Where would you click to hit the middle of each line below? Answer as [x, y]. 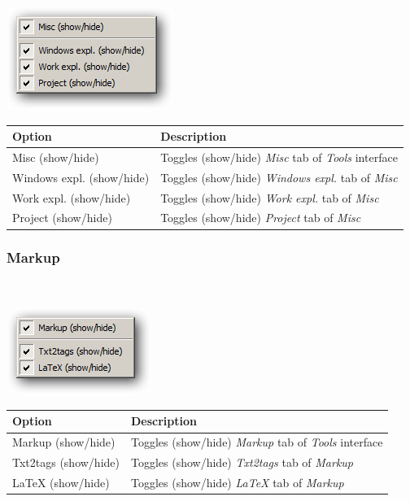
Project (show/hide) [62, 218]
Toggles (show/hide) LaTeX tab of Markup [238, 482]
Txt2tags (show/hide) [66, 462]
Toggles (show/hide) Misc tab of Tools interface [279, 157]
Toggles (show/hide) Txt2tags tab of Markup [242, 462]
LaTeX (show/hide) [61, 482]
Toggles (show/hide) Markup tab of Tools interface [257, 442]
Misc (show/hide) [56, 157]
